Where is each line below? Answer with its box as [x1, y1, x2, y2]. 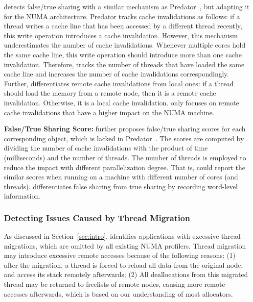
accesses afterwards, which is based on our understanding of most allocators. [4, 288, 233, 299]
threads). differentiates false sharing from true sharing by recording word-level [4, 181, 238, 191]
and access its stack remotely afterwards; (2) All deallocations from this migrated [4, 269, 248, 279]
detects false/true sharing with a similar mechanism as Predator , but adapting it [4, 1, 250, 11]
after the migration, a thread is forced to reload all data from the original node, [4, 259, 243, 270]
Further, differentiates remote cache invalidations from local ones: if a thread [4, 78, 234, 88]
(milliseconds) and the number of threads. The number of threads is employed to [4, 152, 246, 162]
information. [4, 191, 41, 201]
